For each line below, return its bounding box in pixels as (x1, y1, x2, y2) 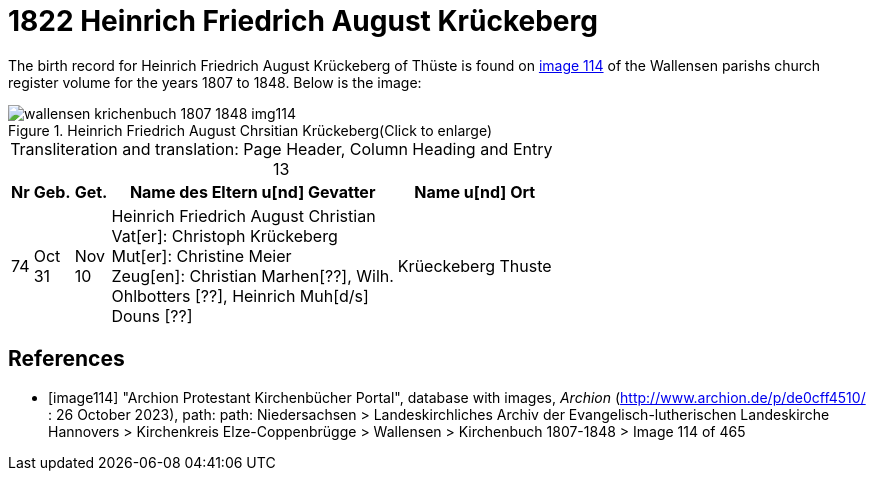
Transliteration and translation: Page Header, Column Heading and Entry (10, 138, 553, 159)
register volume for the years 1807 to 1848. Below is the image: (8, 73, 422, 91)
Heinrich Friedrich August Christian (111, 205, 376, 226)
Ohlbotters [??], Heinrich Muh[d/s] (111, 285, 369, 306)
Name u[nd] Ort (414, 181, 536, 202)
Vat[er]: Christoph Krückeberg (111, 225, 338, 246)
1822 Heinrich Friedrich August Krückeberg (8, 4, 598, 38)
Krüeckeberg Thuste (397, 255, 552, 276)
